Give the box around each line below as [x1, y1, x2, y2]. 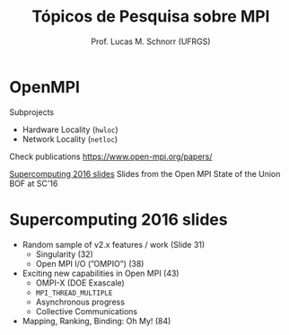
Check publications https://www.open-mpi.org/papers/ [9, 151, 213, 162]
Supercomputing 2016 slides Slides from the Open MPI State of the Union [9, 168, 281, 179]
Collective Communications [35, 305, 137, 316]
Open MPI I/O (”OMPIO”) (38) [35, 258, 144, 269]
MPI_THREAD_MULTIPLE [35, 288, 113, 297]
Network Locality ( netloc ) [22, 133, 118, 145]
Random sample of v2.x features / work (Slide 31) [22, 239, 206, 250]
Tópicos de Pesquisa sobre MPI [31, 6, 270, 27]
